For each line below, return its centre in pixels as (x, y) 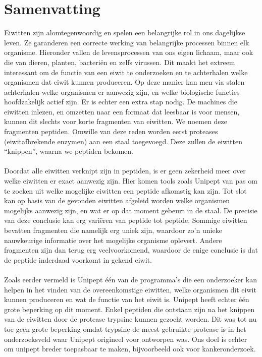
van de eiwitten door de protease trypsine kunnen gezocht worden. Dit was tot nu (130, 319)
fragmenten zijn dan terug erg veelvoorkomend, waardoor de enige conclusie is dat (131, 250)
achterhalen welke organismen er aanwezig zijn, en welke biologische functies (122, 92)
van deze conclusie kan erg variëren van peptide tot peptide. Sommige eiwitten (126, 220)
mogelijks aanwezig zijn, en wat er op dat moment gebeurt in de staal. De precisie (131, 210)
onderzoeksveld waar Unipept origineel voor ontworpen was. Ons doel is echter (126, 339)
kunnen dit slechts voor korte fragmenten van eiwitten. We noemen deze (116, 121)
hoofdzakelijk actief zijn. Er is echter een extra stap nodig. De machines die (121, 102)
